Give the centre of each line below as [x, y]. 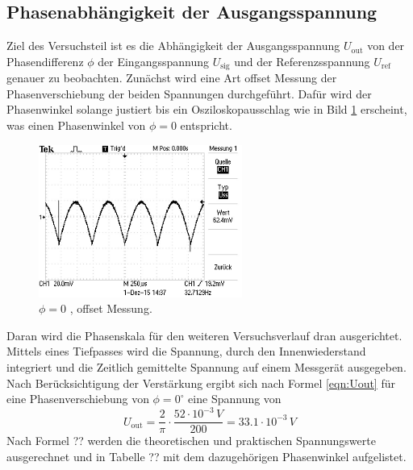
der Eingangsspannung [153, 61]
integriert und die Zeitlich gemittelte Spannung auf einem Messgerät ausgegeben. [206, 366]
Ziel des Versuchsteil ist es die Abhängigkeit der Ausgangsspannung [173, 46]
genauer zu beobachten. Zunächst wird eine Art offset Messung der [172, 78]
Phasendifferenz [45, 61]
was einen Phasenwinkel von [76, 125]
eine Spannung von [235, 399]
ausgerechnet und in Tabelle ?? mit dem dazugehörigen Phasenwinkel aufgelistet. [206, 456]
